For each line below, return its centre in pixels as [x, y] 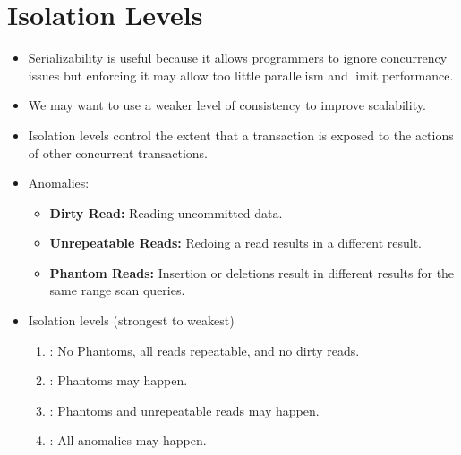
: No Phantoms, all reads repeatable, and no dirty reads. [205, 350]
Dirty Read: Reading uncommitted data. [166, 212]
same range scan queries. [117, 290]
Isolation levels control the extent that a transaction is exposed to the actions [241, 135]
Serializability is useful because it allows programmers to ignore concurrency [238, 58]
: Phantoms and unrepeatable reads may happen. [184, 410]
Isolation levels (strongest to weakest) [131, 320]
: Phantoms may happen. [119, 380]
